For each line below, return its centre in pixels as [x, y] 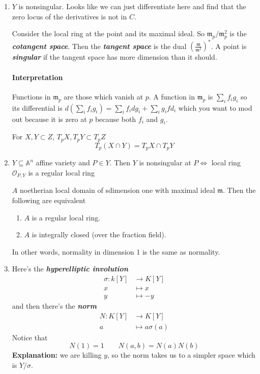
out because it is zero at [49, 119]
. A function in [172, 96]
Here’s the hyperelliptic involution [70, 269]
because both [115, 119]
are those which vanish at [104, 96]
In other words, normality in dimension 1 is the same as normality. [116, 251]
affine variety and [63, 163]
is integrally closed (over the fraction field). [99, 234]
